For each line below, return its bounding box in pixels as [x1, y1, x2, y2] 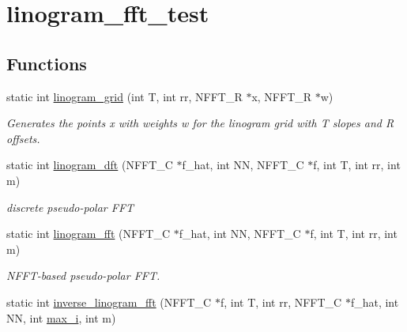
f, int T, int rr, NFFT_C [220, 293, 342, 310]
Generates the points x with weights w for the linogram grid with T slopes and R [6, 115, 394, 131]
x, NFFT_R [251, 88, 312, 104]
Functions [6, 51, 87, 75]
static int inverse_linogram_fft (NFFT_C [6, 293, 212, 310]
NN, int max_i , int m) [6, 309, 116, 326]
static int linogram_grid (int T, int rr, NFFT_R [6, 88, 243, 104]
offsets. [6, 130, 40, 146]
